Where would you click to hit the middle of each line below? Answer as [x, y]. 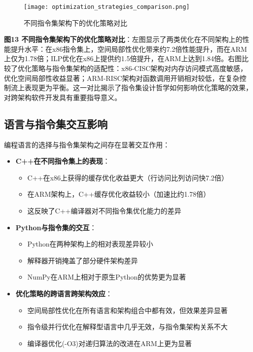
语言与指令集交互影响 [56, 123]
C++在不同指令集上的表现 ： [63, 161]
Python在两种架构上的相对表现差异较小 [90, 244]
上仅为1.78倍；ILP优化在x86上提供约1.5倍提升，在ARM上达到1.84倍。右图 [123, 58]
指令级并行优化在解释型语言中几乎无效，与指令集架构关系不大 [127, 327]
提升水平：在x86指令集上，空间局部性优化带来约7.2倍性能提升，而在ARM [129, 49]
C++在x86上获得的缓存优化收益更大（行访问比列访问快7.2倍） [128, 177]
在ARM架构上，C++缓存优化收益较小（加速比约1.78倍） [119, 194]
